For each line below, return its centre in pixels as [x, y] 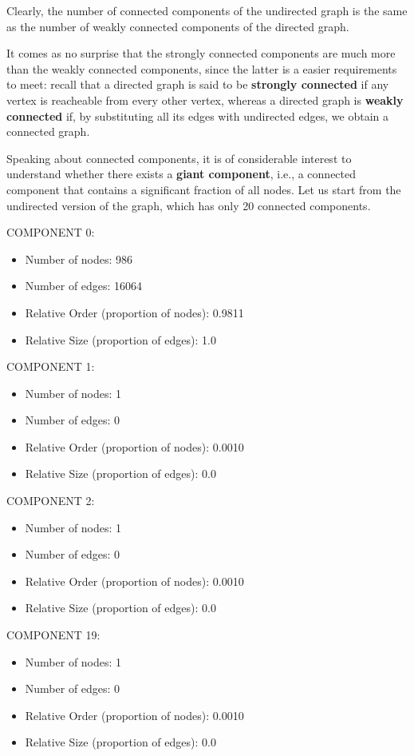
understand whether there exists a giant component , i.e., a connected [181, 174]
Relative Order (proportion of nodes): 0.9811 [134, 312]
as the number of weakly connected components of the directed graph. [178, 26]
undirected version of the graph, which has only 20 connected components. [189, 205]
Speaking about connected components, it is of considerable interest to [179, 158]
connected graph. [48, 131]
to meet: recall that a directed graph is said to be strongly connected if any [198, 84]
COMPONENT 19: [53, 635]
